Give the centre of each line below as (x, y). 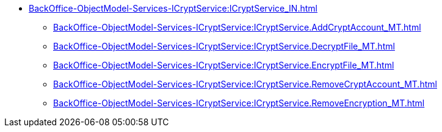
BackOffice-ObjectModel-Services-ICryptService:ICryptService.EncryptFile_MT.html (224, 65)
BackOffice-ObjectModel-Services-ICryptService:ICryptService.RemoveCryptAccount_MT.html (245, 84)
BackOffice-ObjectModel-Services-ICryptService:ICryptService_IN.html (173, 8)
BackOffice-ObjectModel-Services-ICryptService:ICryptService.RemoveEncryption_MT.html (239, 103)
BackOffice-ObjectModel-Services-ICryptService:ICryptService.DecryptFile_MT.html (224, 46)
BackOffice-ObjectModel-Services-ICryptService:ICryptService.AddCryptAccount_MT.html (237, 27)
